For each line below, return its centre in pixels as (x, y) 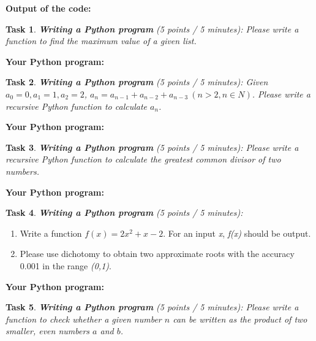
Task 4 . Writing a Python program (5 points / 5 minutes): (124, 213)
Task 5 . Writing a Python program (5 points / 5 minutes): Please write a (152, 307)
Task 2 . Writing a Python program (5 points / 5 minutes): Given (137, 82)
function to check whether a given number (84, 319)
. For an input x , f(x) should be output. (237, 233)
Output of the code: (48, 8)
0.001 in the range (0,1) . (66, 265)
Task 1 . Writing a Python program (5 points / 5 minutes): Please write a (152, 29)
